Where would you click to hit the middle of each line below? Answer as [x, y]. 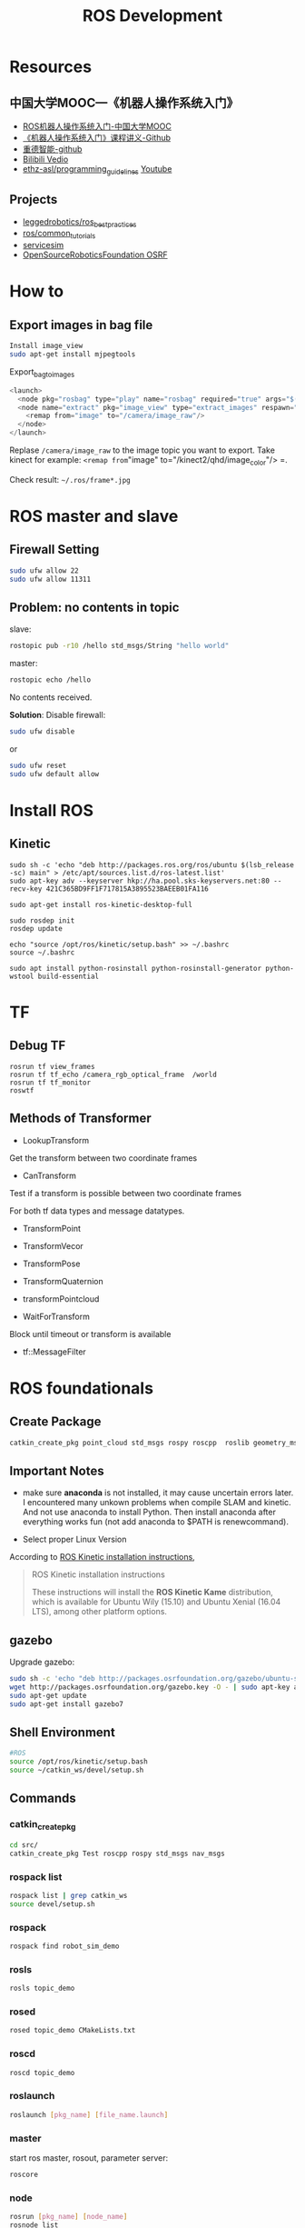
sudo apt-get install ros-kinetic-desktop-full [101, 904]
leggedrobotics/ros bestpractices [79, 222]
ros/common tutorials [59, 235]
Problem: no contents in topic [94, 607]
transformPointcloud [61, 1299]
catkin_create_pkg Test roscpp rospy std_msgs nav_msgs [117, 1853]
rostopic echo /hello [50, 680]
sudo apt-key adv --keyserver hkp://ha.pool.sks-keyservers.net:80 [140, 881]
